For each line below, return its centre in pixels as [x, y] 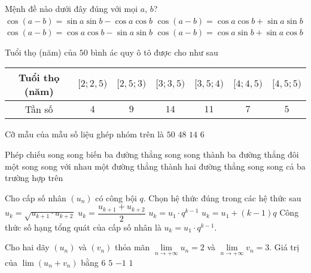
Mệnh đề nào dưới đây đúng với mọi [71, 8]
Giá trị [287, 247]
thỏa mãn [132, 247]
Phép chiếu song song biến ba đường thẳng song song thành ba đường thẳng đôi [152, 154]
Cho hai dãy [27, 247]
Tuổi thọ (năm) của [41, 52]
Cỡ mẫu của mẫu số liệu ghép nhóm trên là [85, 134]
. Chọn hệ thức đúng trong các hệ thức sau [222, 197]
